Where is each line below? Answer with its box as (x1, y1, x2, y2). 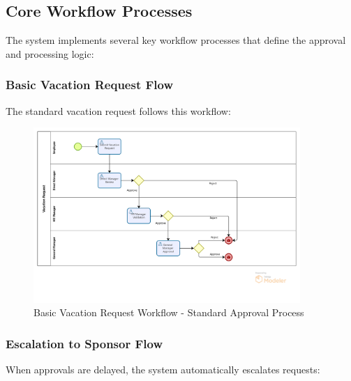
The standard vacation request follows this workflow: (6, 103, 231, 118)
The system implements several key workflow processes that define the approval (6, 33, 346, 47)
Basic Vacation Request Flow (6, 76, 174, 93)
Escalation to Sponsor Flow (6, 334, 163, 352)
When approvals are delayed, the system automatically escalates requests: (6, 362, 320, 377)
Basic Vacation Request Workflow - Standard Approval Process (33, 305, 304, 320)
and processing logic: (6, 46, 94, 61)
